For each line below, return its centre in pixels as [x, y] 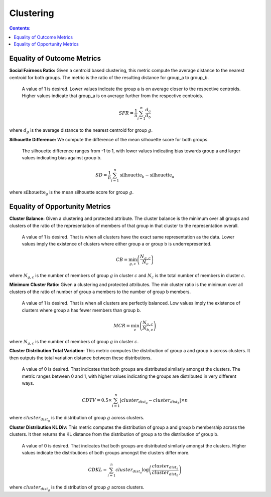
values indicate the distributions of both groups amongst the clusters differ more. [106, 453]
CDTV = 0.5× [97, 400]
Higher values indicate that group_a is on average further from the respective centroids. [112, 96]
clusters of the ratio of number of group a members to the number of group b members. [100, 292]
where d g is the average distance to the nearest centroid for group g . [81, 131]
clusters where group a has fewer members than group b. [81, 310]
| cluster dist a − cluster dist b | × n [154, 401]
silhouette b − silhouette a [147, 175]
